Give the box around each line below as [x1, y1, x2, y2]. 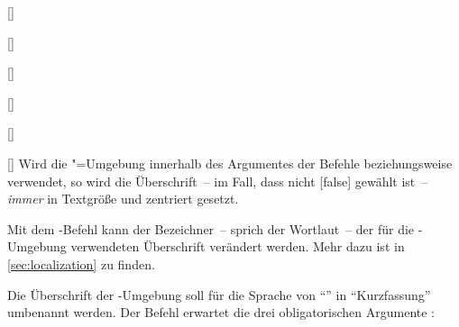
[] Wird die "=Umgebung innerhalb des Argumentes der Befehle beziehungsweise [7, 153, 453, 172]
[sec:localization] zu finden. [7, 254, 155, 273]
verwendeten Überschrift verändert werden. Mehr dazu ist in [70, 237, 405, 256]
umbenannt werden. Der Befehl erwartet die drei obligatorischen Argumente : [7, 303, 436, 322]
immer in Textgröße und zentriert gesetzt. [7, 189, 239, 208]
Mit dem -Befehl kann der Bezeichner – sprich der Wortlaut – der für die [7, 219, 415, 238]
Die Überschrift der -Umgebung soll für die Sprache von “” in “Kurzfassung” [7, 285, 431, 304]
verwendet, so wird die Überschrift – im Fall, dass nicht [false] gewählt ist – [7, 171, 428, 190]
